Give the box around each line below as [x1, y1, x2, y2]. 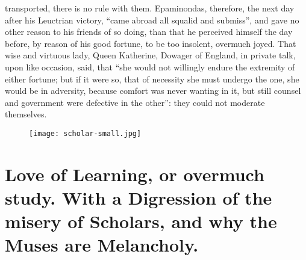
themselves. [5, 108, 47, 120]
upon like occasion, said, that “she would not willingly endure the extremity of [5, 60, 295, 73]
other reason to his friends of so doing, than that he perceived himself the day [5, 25, 293, 38]
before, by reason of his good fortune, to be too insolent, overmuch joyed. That [5, 37, 296, 49]
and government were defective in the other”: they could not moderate [5, 96, 265, 108]
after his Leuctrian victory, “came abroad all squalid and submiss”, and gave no [5, 13, 299, 26]
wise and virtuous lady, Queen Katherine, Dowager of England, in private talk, [5, 49, 296, 61]
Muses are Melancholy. [5, 232, 199, 257]
